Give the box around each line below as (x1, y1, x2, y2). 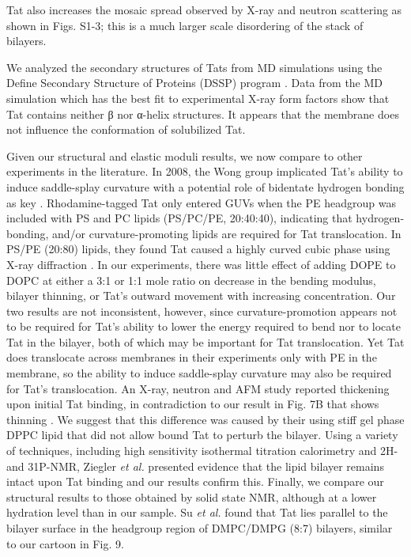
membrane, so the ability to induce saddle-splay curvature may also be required (6, 365, 392, 381)
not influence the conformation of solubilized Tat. (6, 121, 246, 138)
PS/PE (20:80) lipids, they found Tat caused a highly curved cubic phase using (6, 241, 390, 257)
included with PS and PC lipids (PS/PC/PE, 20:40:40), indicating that (6, 210, 353, 226)
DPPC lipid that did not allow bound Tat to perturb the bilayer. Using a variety (6, 426, 398, 443)
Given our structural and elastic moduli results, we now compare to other (6, 147, 363, 164)
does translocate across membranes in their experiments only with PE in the (6, 349, 377, 366)
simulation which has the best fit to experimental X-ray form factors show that (6, 89, 390, 106)
